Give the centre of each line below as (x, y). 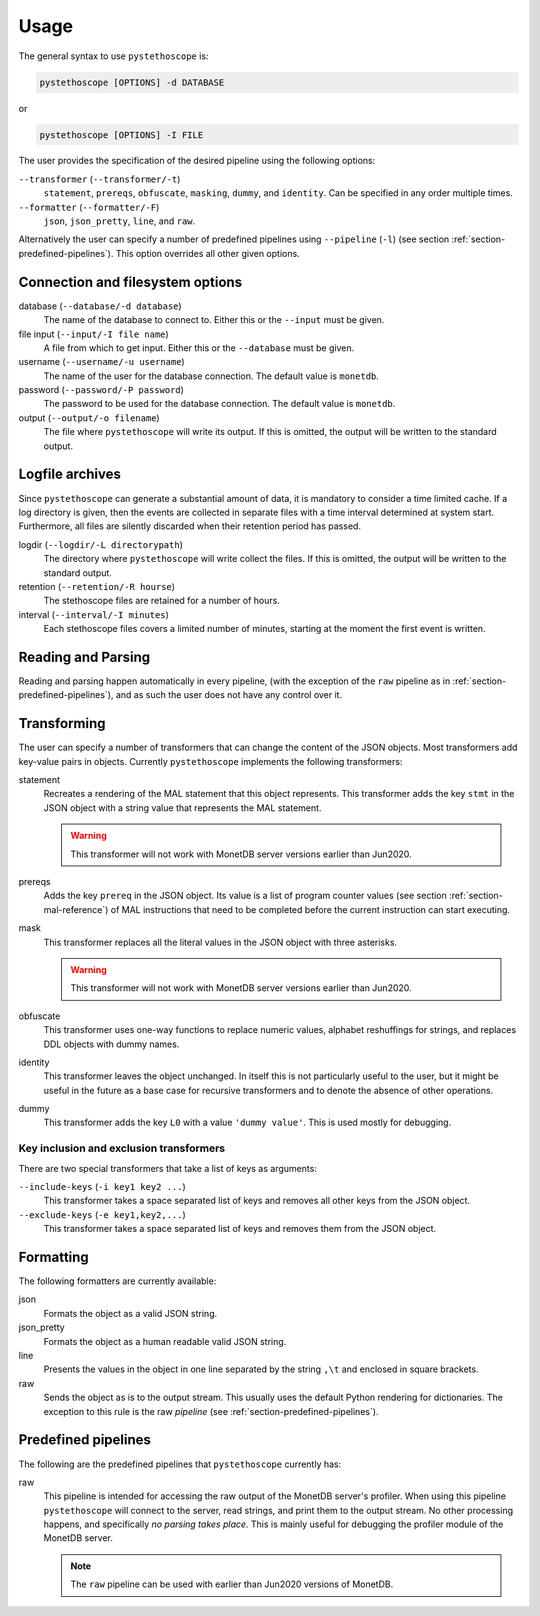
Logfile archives (70, 474)
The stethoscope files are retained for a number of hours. (161, 601)
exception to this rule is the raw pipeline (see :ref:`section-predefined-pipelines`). (211, 1411)
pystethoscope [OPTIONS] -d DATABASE (132, 82)
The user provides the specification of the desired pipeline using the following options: (197, 161)
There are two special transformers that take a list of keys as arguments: (167, 1168)
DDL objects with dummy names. (111, 1044)
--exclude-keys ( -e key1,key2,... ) (102, 1214)
